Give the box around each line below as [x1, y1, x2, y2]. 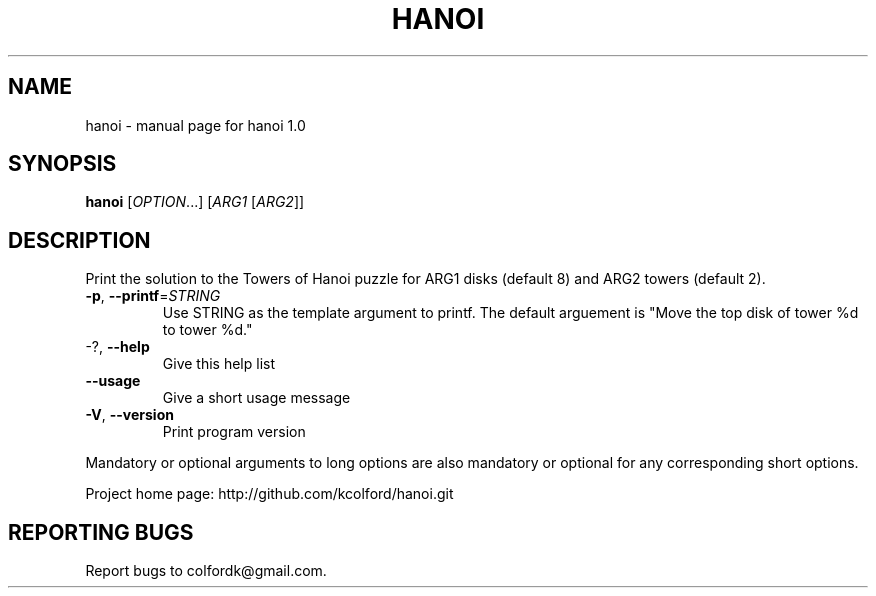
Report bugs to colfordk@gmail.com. [85, 562, 327, 580]
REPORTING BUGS [8, 519, 194, 545]
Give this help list [162, 355, 275, 373]
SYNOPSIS [8, 151, 117, 177]
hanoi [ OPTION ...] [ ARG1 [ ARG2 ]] [85, 193, 305, 211]
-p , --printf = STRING [85, 287, 221, 305]
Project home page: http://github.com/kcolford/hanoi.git [85, 485, 454, 503]
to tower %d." [162, 321, 253, 339]
